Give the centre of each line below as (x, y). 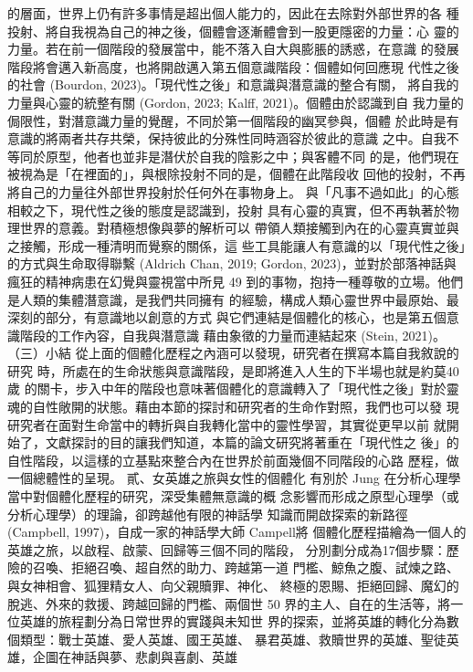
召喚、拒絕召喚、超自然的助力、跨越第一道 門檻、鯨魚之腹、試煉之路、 (246, 567)
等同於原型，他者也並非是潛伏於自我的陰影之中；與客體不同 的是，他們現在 (233, 156)
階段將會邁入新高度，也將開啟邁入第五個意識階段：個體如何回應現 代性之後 (233, 66)
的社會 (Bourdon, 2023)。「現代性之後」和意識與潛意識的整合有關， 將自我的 (233, 84)
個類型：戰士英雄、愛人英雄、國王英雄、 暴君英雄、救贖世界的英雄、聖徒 (227, 639)
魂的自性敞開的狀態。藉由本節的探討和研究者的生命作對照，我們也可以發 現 (233, 407)
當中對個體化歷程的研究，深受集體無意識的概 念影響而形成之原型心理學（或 (233, 496)
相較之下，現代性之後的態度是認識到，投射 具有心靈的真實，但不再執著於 (227, 210)
